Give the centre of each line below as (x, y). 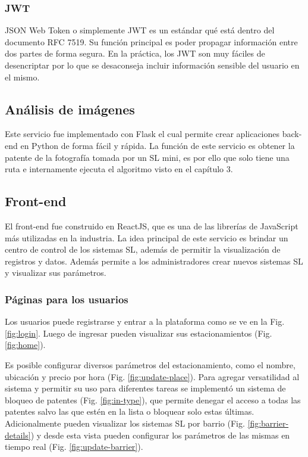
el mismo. (22, 77)
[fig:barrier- (268, 423)
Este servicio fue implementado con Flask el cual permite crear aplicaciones (142, 134)
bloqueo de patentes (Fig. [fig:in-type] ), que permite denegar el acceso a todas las (153, 400)
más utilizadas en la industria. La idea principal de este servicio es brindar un (147, 237)
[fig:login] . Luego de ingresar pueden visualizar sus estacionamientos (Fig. (139, 333)
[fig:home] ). (25, 345)
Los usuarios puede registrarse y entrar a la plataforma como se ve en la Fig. (145, 321)
